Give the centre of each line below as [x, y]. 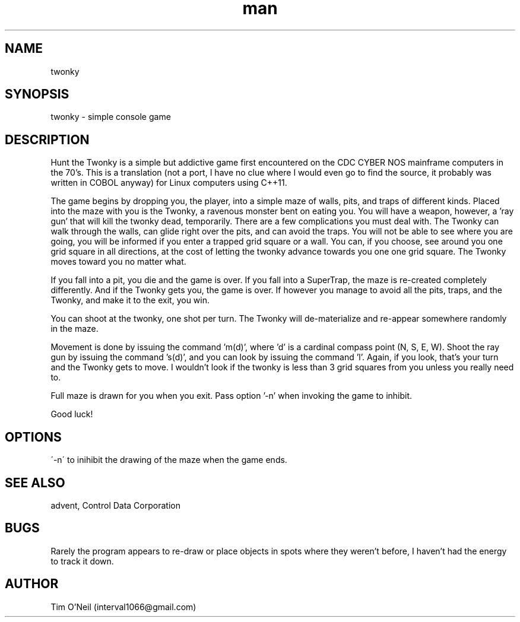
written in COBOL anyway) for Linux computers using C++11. [169, 183]
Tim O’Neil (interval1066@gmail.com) [123, 607]
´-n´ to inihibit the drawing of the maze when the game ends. [169, 460]
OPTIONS [33, 437]
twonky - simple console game [111, 117]
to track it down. [82, 561]
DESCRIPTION [47, 139]
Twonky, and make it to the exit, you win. [130, 300]
